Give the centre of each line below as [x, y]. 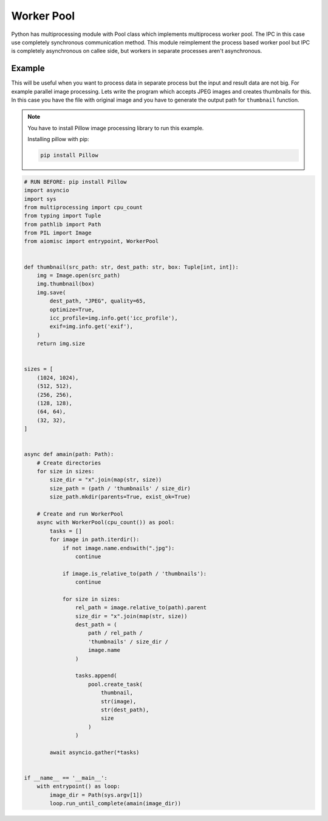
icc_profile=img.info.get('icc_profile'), [114, 318]
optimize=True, [72, 309]
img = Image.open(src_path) [79, 276]
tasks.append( [96, 676]
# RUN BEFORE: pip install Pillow [75, 182]
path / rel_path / [115, 633]
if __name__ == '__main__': [66, 778]
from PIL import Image [58, 233]
